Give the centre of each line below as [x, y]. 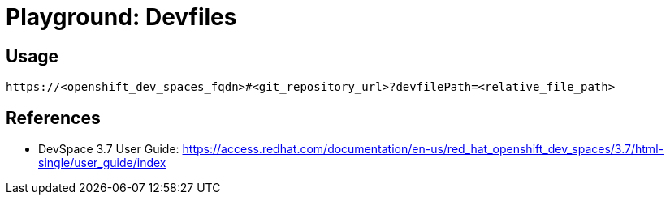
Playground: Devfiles [121, 17]
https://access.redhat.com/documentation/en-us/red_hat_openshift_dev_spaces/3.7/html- [423, 149]
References [53, 118]
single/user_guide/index [102, 163]
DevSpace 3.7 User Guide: [109, 149]
